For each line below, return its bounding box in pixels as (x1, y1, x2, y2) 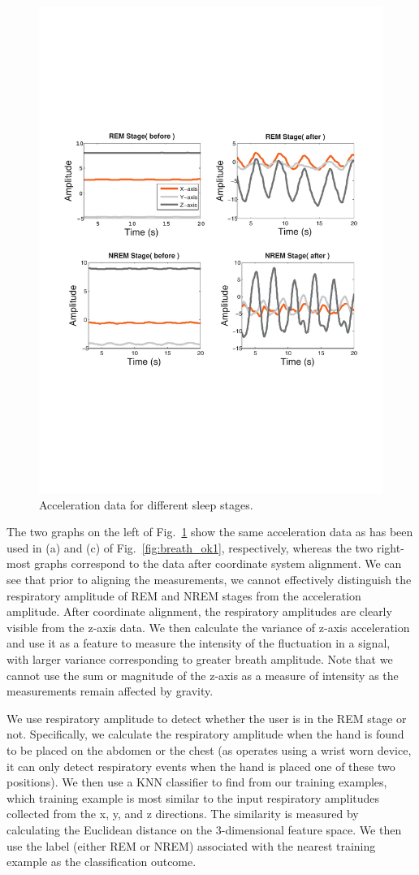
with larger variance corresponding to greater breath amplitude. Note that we (6, 651, 393, 668)
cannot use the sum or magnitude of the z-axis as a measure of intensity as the (6, 666, 399, 683)
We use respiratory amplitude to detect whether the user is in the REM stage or (6, 709, 407, 726)
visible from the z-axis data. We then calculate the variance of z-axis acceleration (6, 618, 410, 635)
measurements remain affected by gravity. (6, 682, 214, 700)
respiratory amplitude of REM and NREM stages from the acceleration (6, 587, 361, 604)
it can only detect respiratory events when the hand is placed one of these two (6, 757, 395, 774)
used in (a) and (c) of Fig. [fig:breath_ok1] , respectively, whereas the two (6, 539, 374, 556)
